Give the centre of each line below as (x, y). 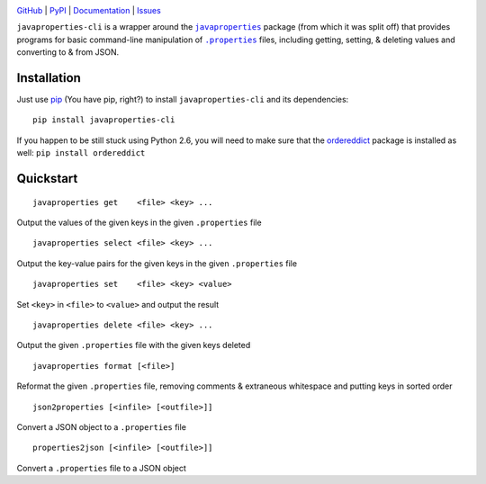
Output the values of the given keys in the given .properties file (139, 223)
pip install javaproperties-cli (104, 120)
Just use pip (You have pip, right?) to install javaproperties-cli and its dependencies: (183, 100)
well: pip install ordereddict (81, 153)
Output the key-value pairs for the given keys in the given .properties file (157, 263)
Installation (49, 78)
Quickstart (47, 179)
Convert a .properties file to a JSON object (101, 468)
